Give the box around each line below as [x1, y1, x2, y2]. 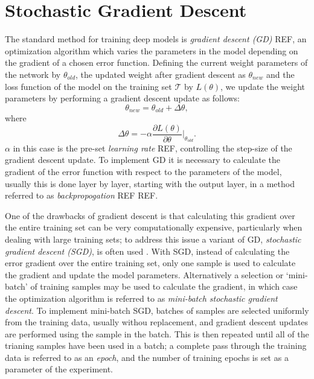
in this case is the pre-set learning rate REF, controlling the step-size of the [13, 141, 292, 154]
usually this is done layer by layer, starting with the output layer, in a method [5, 177, 295, 189]
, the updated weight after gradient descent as [75, 68, 246, 80]
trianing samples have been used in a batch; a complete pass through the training [5, 339, 307, 352]
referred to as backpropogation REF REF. [5, 189, 158, 202]
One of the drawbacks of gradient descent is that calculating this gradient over [5, 209, 295, 221]
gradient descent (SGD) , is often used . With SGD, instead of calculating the [5, 244, 290, 257]
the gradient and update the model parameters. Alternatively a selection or [5, 268, 284, 281]
